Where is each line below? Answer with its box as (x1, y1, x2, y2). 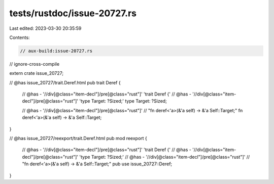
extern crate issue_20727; (9, 70, 63, 76)
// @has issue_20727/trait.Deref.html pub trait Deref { (9, 79, 121, 85)
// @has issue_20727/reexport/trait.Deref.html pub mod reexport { (9, 135, 147, 142)
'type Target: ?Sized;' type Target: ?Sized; (79, 98, 167, 104)
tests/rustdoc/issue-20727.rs (9, 8, 137, 19)
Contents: (9, 34, 30, 40)
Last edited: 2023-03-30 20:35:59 (9, 25, 82, 31)
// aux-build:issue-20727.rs (20, 48, 93, 54)
